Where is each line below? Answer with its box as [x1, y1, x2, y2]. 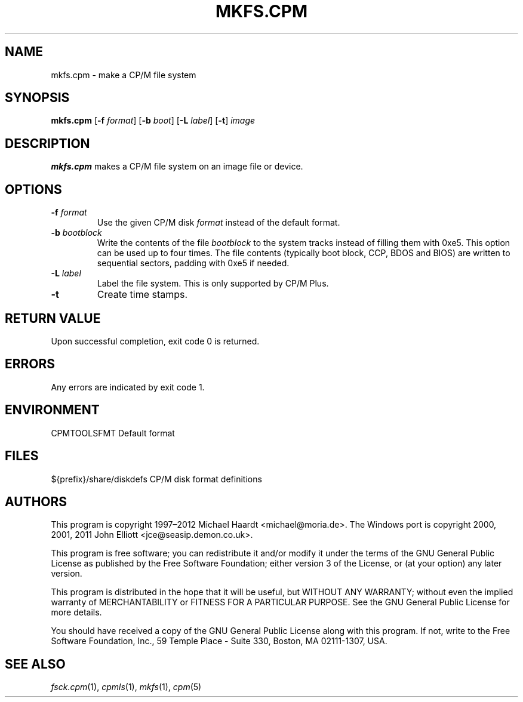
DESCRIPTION [5, 136, 90, 151]
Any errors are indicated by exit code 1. [51, 381, 205, 392]
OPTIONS [5, 181, 62, 197]
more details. [51, 607, 102, 618]
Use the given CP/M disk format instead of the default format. [97, 217, 340, 228]
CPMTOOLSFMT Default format [51, 427, 175, 438]
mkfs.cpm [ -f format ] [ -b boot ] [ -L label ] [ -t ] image [51, 115, 256, 126]
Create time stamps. [97, 288, 188, 301]
